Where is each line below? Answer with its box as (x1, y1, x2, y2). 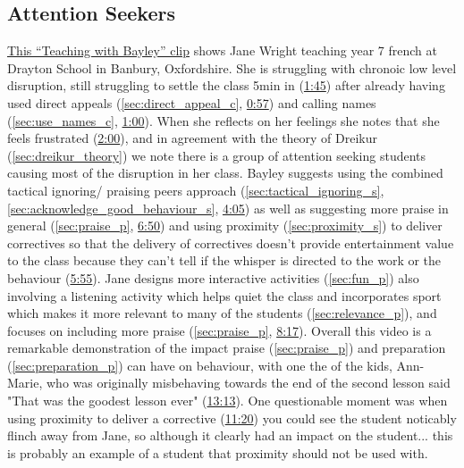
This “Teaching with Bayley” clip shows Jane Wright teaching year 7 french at (7, 41, 437, 60)
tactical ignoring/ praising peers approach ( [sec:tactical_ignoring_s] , (7, 180, 384, 199)
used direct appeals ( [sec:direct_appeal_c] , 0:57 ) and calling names (7, 93, 376, 112)
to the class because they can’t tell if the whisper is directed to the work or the (7, 251, 442, 270)
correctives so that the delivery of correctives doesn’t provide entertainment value (7, 233, 454, 252)
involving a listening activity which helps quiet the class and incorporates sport (7, 286, 442, 305)
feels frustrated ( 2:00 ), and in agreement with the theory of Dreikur (7, 129, 378, 147)
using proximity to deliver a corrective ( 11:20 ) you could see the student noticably (7, 408, 457, 427)
